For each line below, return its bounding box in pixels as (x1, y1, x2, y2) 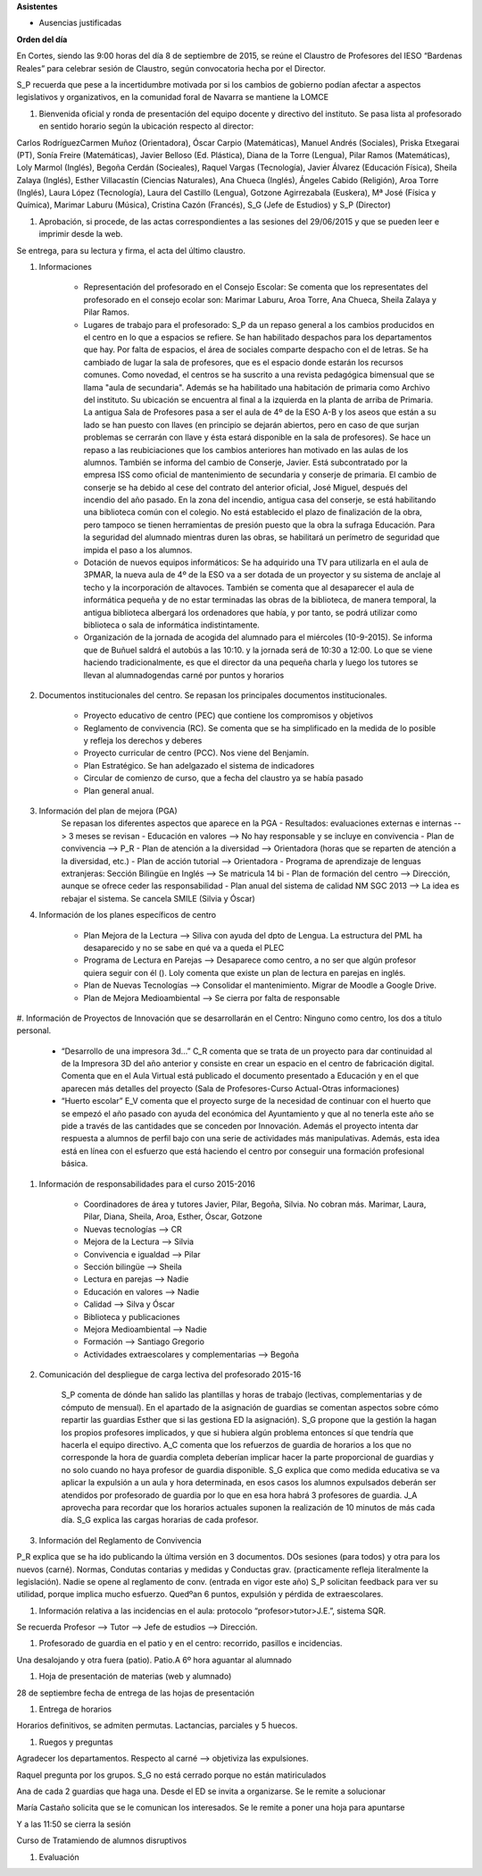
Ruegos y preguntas (38, 1737, 113, 1747)
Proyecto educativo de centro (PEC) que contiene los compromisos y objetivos (83, 711, 374, 721)
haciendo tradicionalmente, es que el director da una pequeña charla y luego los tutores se (83, 657, 419, 668)
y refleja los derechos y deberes (83, 736, 203, 746)
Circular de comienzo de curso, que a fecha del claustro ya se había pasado (83, 773, 363, 784)
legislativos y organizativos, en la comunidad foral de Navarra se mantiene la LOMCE (16, 92, 329, 103)
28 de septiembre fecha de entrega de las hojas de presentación (16, 1687, 254, 1698)
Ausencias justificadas (38, 18, 122, 29)
